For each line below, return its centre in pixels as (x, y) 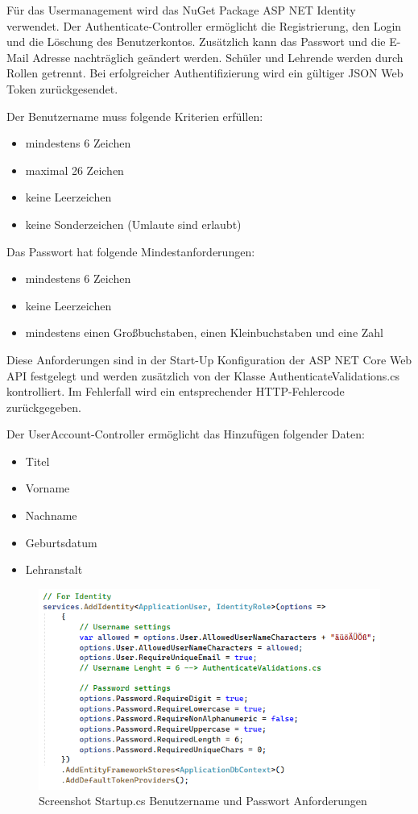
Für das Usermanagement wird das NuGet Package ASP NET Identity (181, 10)
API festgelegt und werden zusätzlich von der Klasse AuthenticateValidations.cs (203, 375)
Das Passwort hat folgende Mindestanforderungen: (131, 251)
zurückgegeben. (44, 407)
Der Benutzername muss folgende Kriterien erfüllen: (135, 116)
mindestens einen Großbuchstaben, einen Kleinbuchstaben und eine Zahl (205, 332)
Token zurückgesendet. (62, 88)
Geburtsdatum (61, 542)
